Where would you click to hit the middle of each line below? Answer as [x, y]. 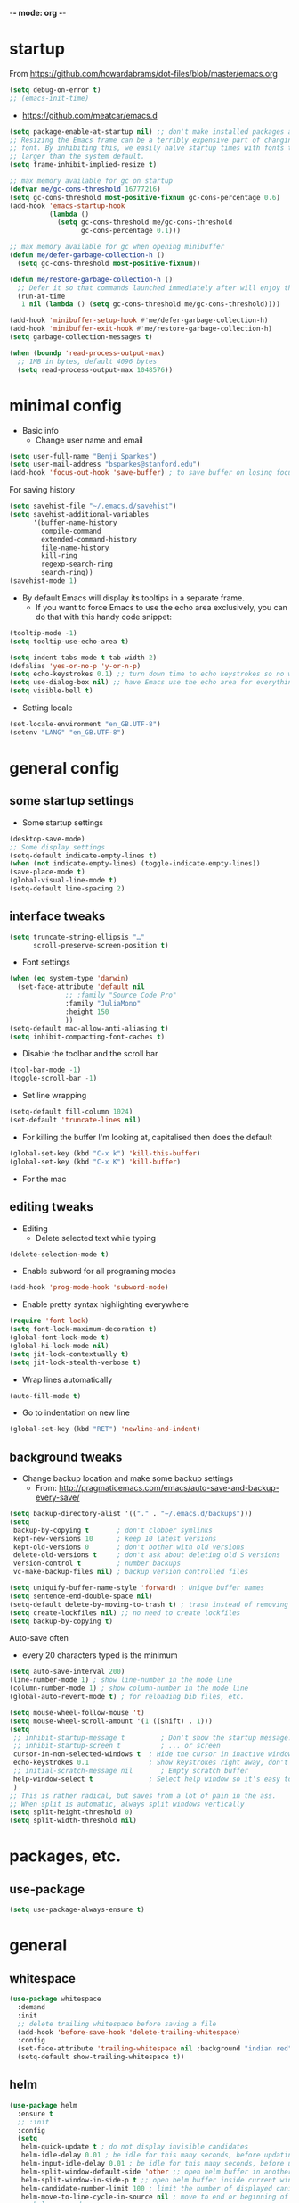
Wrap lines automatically [67, 1379]
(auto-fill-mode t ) [45, 1396]
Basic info [40, 430]
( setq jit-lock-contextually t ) [69, 1354]
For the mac [44, 1179]
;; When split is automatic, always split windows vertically [127, 1804]
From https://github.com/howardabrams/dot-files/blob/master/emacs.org [143, 73]
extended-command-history [89, 539]
